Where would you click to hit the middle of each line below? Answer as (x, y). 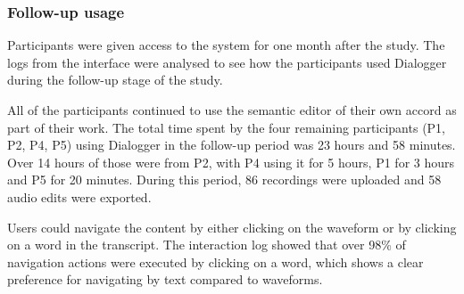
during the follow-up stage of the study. (115, 80)
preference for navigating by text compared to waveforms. (165, 279)
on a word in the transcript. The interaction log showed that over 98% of (207, 245)
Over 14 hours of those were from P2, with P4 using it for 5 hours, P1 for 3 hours (231, 162)
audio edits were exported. (79, 196)
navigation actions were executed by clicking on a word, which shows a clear (215, 261)
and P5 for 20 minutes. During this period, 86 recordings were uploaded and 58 (224, 180)
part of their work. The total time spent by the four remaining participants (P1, (227, 127)
